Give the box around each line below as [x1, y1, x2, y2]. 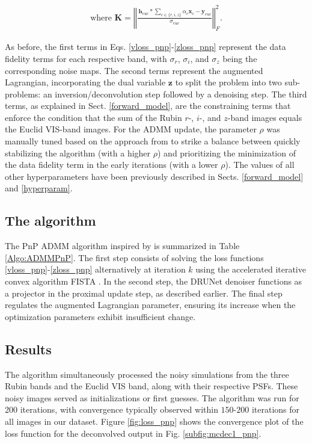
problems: [5, 87, 41, 100]
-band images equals [227, 111, 302, 123]
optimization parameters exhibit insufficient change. [5, 310, 196, 322]
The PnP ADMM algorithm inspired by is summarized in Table [5, 239, 240, 252]
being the [222, 52, 257, 64]
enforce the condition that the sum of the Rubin [5, 111, 182, 123]
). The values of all [225, 158, 295, 171]
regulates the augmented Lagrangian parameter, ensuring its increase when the [5, 298, 296, 311]
